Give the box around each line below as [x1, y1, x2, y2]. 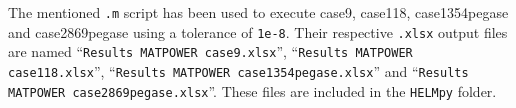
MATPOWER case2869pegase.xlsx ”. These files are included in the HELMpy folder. [8, 80, 497, 101]
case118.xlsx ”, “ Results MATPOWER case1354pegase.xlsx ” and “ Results [8, 60, 469, 81]
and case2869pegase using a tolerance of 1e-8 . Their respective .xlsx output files [8, 21, 508, 42]
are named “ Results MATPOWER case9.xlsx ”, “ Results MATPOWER [8, 41, 413, 62]
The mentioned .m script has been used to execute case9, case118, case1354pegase [8, 2, 509, 22]
